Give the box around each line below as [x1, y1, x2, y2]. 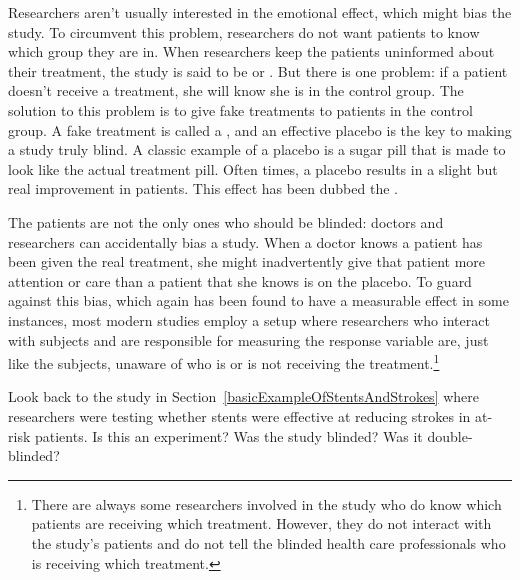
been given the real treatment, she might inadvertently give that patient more [8, 251, 485, 272]
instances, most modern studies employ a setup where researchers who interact [8, 309, 490, 330]
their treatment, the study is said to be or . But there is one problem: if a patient [8, 60, 508, 81]
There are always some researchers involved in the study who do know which [31, 493, 502, 514]
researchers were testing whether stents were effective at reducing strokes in [8, 405, 471, 426]
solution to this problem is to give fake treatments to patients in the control [8, 99, 473, 120]
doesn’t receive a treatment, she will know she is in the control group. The [8, 80, 464, 101]
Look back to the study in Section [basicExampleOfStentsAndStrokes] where [8, 386, 479, 407]
